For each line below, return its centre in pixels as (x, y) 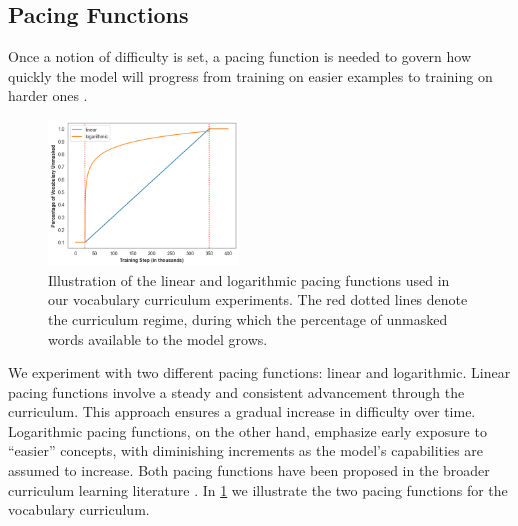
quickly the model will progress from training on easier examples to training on (250, 75)
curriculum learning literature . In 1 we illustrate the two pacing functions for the (258, 489)
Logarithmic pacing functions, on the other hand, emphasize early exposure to (247, 430)
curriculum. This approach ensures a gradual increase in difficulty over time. (242, 411)
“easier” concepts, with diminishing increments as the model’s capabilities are (246, 450)
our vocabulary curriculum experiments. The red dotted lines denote (258, 299)
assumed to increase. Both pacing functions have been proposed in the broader (249, 470)
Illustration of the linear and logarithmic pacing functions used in (249, 279)
